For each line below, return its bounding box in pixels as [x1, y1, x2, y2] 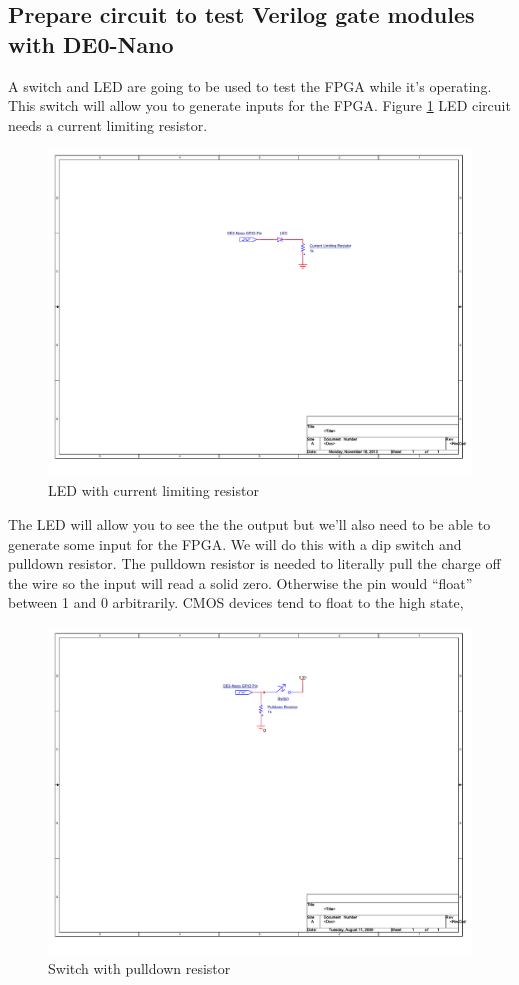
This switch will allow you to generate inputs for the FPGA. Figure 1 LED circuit [8, 95, 511, 116]
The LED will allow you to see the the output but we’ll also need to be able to [8, 514, 491, 535]
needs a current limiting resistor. [8, 114, 208, 135]
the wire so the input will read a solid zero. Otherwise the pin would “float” [8, 572, 473, 593]
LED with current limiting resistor [48, 480, 259, 501]
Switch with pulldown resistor [48, 958, 231, 979]
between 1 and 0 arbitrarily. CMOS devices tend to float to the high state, [8, 592, 464, 613]
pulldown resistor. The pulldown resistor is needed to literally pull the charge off [8, 553, 501, 574]
